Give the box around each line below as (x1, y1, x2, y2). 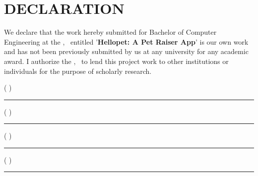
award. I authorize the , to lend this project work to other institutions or (4, 56, 229, 66)
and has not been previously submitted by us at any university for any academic (4, 46, 249, 57)
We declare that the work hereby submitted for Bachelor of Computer (4, 27, 217, 37)
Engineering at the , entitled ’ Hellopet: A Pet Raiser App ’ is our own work (4, 36, 249, 47)
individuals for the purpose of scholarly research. (4, 65, 152, 76)
